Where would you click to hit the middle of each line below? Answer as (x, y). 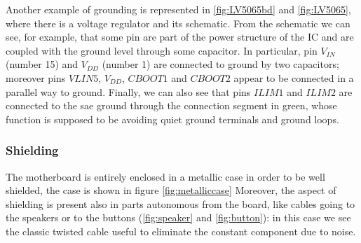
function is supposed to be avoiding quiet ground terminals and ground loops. (172, 119)
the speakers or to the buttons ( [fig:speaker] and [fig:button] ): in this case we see (178, 217)
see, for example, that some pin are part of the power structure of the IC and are (180, 37)
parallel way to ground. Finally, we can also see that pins (128, 91)
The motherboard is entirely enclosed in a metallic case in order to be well (165, 176)
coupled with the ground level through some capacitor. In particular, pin (162, 50)
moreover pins (36, 77)
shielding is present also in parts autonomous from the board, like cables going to (180, 203)
